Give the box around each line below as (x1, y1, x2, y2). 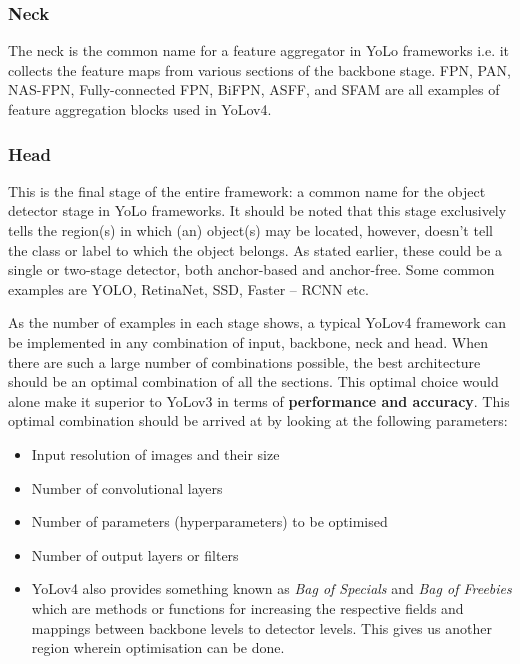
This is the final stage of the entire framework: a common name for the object (8, 180, 486, 201)
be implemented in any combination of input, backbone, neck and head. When (8, 331, 488, 352)
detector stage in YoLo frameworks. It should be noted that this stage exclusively (8, 200, 507, 221)
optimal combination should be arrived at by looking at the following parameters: (8, 410, 508, 431)
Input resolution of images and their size (31, 443, 280, 464)
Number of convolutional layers (31, 477, 223, 498)
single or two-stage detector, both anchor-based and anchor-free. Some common (8, 259, 495, 280)
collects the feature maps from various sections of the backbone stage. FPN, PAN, (8, 59, 511, 80)
